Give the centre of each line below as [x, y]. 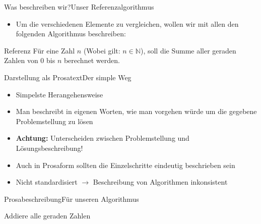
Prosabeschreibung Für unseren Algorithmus [72, 199]
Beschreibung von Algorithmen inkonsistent [160, 182]
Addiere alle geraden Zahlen [47, 216]
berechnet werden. [92, 60]
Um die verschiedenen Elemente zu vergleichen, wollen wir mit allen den [127, 23]
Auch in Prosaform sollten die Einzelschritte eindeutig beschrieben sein [125, 165]
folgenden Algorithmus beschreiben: [71, 34]
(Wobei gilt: [102, 50]
